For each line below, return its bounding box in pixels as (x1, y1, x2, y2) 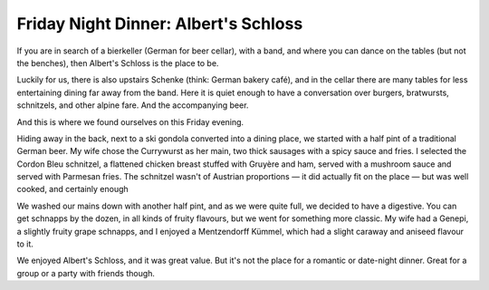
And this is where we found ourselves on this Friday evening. (16, 116, 244, 127)
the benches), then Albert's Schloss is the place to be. (16, 57, 219, 68)
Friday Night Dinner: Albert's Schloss (16, 14, 303, 34)
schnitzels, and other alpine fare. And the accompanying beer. (16, 100, 249, 111)
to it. (16, 238, 34, 249)
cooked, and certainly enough (16, 184, 129, 195)
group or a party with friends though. (16, 267, 156, 278)
